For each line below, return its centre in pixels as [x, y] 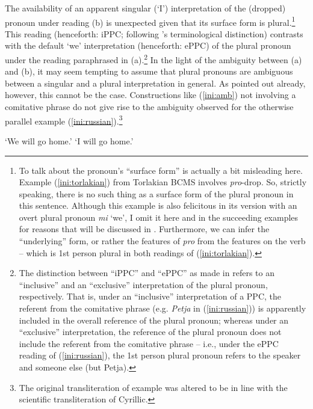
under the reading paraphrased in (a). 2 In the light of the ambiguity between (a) [153, 59]
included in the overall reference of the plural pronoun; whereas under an [154, 320]
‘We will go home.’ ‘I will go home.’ [69, 140]
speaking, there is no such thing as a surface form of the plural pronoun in [156, 193]
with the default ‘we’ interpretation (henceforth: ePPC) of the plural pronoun [148, 45]
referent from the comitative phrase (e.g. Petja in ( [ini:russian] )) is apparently [163, 308]
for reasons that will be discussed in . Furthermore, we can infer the [144, 229]
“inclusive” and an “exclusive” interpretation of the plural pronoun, [143, 284]
